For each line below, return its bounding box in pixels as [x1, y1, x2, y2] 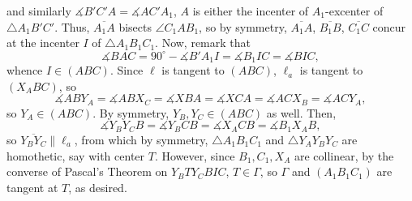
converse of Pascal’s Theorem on [6, 163, 168, 180]
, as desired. [68, 178, 127, 195]
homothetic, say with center [6, 147, 145, 164]
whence [6, 62, 43, 79]
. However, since [154, 147, 235, 164]
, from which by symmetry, [74, 130, 208, 148]
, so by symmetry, [199, 18, 287, 35]
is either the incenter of [192, 2, 309, 19]
